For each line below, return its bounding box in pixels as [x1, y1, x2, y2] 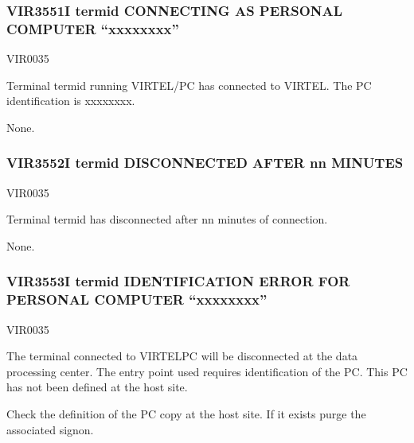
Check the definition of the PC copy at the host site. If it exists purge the [6, 406, 366, 422]
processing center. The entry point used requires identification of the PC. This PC [6, 363, 408, 379]
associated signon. [6, 421, 94, 437]
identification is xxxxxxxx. [6, 92, 135, 109]
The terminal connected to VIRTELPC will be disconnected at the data [6, 348, 358, 364]
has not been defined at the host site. [6, 379, 188, 395]
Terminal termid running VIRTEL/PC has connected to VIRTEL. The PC [6, 76, 372, 93]
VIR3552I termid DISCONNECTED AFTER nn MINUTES [6, 153, 404, 173]
